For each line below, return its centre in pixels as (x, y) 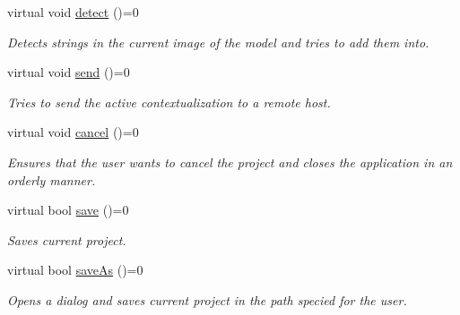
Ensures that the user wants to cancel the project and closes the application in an (230, 162)
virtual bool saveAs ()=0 (75, 270)
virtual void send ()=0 (69, 72)
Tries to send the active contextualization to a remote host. (169, 102)
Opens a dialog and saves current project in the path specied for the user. (207, 299)
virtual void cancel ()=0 (73, 132)
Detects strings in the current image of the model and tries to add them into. (218, 42)
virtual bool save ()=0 (68, 210)
